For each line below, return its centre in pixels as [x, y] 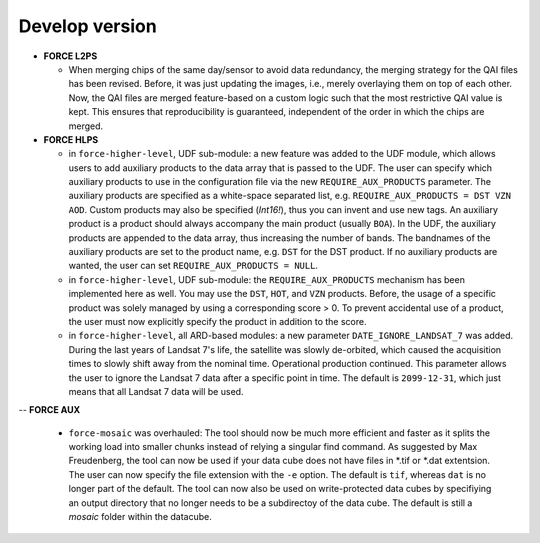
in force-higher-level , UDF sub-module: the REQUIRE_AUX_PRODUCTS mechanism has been [266, 279]
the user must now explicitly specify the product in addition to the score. [217, 321]
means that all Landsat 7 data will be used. [156, 391]
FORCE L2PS [70, 56]
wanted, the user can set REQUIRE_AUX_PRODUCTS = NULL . [193, 266]
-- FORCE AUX [49, 410]
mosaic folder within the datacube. [140, 517]
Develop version [87, 26]
